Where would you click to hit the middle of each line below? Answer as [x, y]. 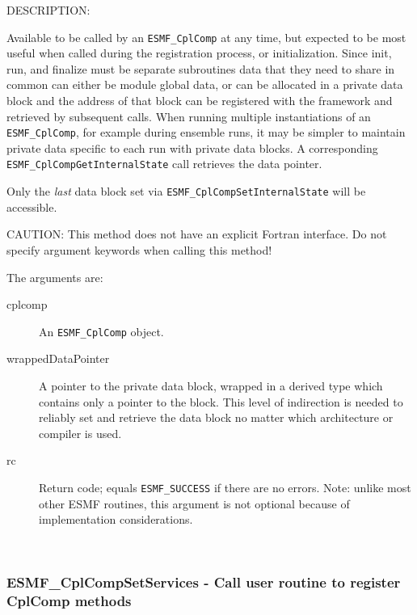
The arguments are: [55, 277]
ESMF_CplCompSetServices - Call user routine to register [204, 582]
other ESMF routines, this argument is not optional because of [194, 503]
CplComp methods [69, 601]
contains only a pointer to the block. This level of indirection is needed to [221, 401]
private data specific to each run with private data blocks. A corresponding [192, 147]
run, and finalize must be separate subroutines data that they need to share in [201, 68]
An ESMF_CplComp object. [101, 331]
